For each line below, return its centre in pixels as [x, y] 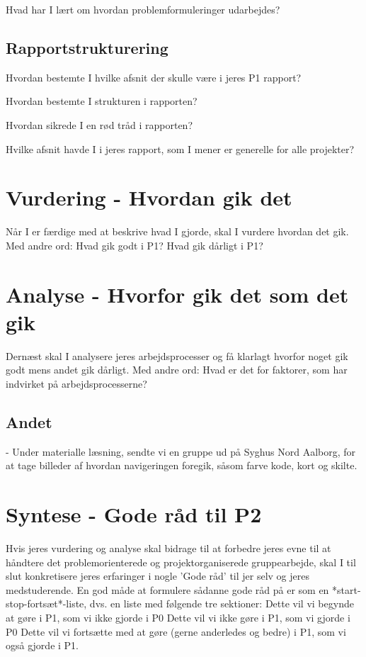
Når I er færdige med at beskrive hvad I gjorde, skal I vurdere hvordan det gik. [177, 231]
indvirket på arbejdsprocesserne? [76, 383]
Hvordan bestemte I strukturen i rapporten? [102, 101]
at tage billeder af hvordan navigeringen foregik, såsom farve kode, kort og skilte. [182, 465]
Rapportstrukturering [87, 47]
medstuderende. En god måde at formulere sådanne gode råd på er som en [167, 589]
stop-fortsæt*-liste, [46, 603]
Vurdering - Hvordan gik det [149, 197]
